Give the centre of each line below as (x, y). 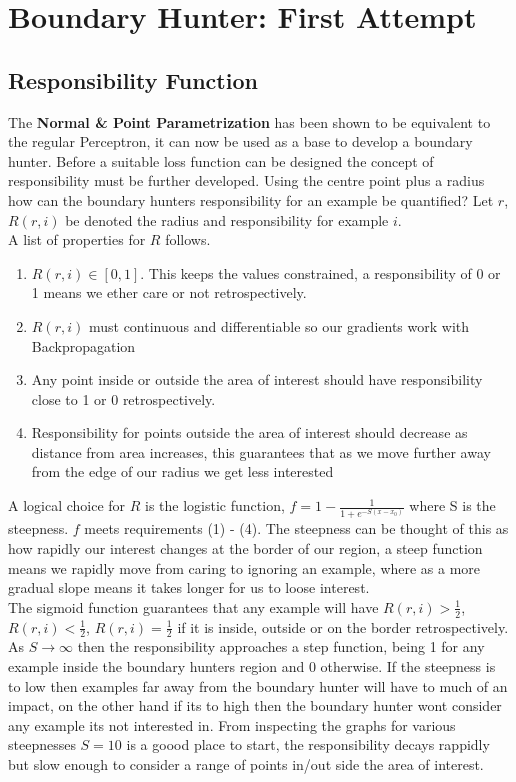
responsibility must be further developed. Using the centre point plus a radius (246, 180)
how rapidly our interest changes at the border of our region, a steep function (245, 548)
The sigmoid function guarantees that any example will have (193, 606)
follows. (188, 239)
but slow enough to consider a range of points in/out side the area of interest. (246, 764)
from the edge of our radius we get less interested (182, 471)
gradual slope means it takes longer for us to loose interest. (189, 587)
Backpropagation (83, 345)
